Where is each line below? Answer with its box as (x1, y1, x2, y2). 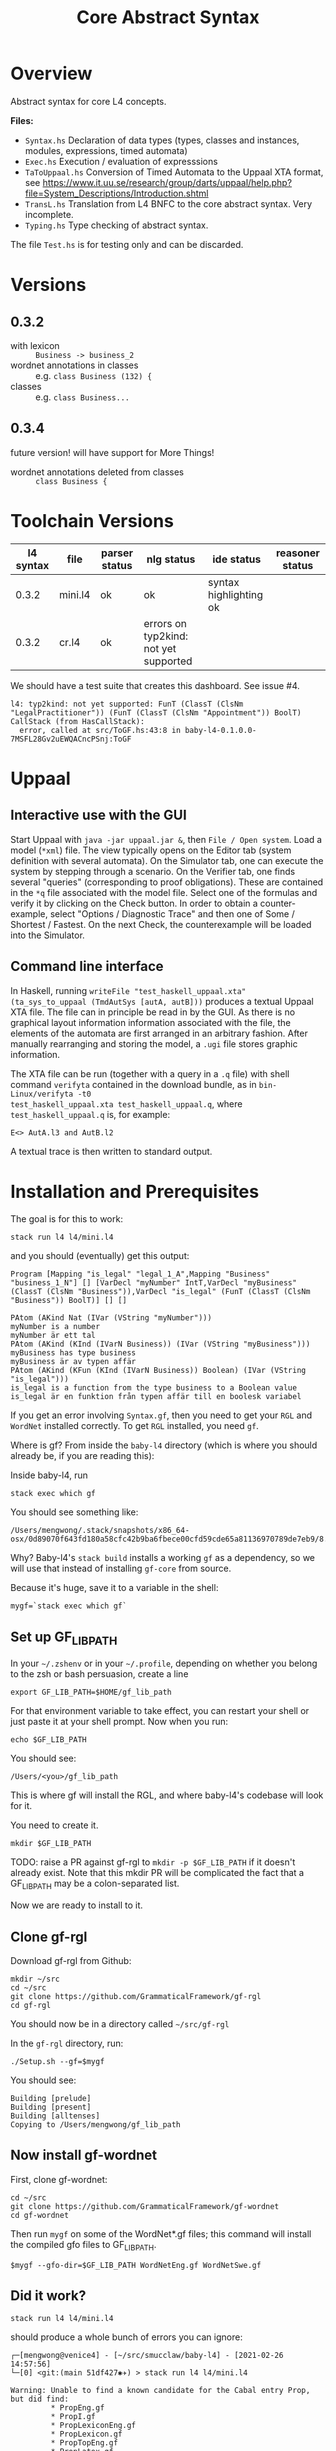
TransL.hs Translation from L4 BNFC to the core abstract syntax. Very (24, 197, 313, 210)
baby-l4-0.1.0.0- (184, 725, 257, 735)
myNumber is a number (10, 1322, 101, 1332)
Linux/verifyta (10, 1089, 74, 1099)
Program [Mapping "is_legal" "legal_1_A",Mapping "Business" (10, 1269, 271, 1280)
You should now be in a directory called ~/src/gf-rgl (10, 2018, 230, 2030)
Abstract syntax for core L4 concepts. (10, 95, 167, 107)
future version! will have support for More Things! (10, 446, 215, 458)
